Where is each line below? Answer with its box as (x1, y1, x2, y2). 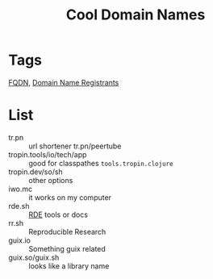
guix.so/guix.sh (8, 252, 60, 262)
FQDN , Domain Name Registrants (8, 77, 119, 87)
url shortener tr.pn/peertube (28, 141, 122, 151)
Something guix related (28, 244, 106, 253)
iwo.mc (8, 184, 33, 194)
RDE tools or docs (28, 210, 89, 219)
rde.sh (8, 201, 30, 210)
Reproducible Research (28, 227, 106, 236)
